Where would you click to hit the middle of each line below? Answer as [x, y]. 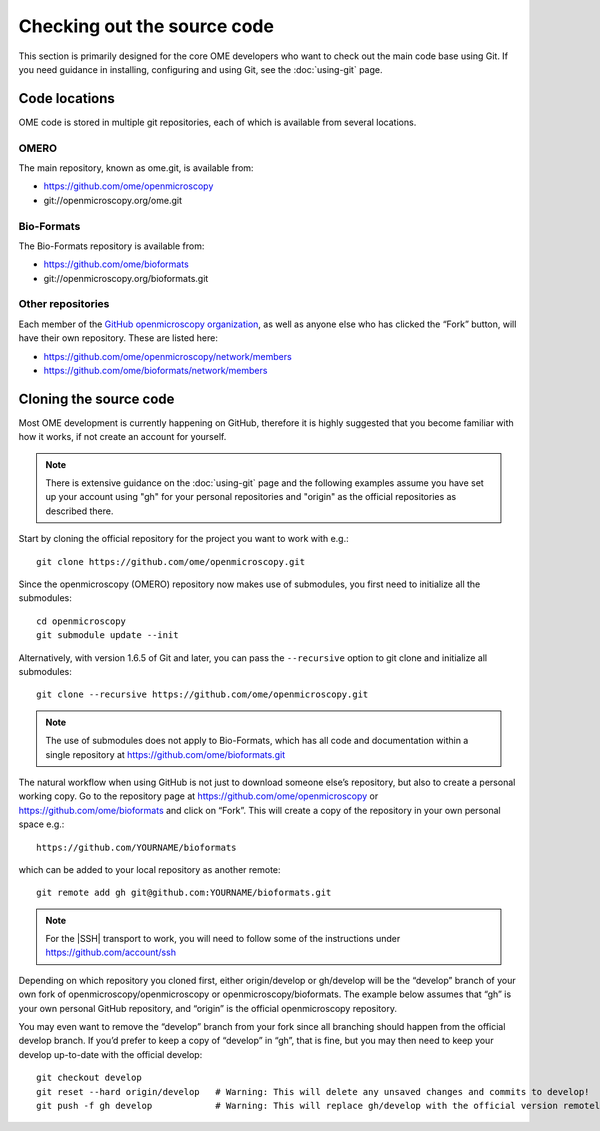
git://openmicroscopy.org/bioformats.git [126, 278]
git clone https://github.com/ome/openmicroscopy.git [170, 561]
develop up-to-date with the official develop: [110, 1054]
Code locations [66, 98]
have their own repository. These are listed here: [118, 338]
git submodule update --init [107, 635]
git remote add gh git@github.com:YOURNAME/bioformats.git [184, 893]
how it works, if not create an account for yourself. [122, 437]
